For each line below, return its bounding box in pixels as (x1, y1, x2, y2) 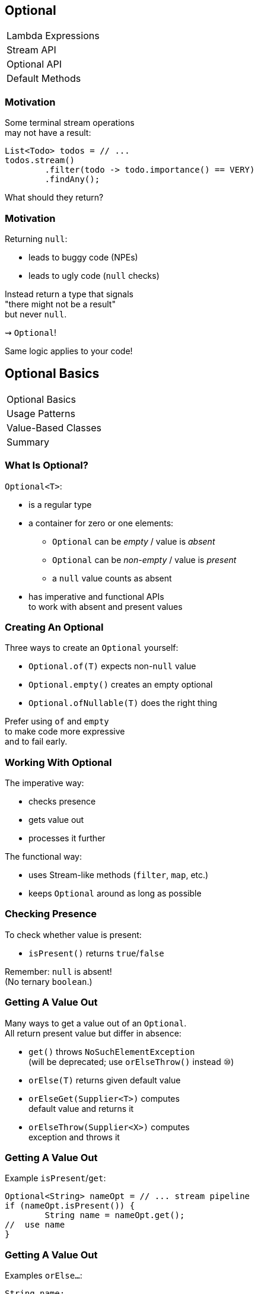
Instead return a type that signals (5, 288, 133, 299)
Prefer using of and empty (5, 716, 109, 727)
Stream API (7, 44, 56, 56)
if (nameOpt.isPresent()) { (5, 1201, 135, 1211)
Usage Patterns (7, 407, 75, 419)
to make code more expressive (5, 726, 125, 737)
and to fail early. (5, 736, 68, 747)
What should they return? (5, 192, 104, 203)
